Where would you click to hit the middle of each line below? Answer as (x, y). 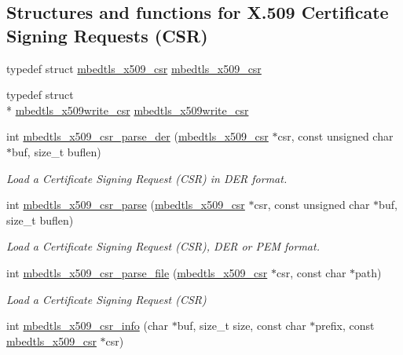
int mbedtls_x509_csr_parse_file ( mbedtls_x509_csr (137, 272)
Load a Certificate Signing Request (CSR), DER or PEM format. (163, 246)
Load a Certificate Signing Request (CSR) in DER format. (147, 178)
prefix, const (345, 326)
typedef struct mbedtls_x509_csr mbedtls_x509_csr (134, 68)
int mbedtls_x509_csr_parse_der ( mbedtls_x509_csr (137, 136)
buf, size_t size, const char (242, 326)
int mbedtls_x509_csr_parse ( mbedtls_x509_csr (126, 205)
